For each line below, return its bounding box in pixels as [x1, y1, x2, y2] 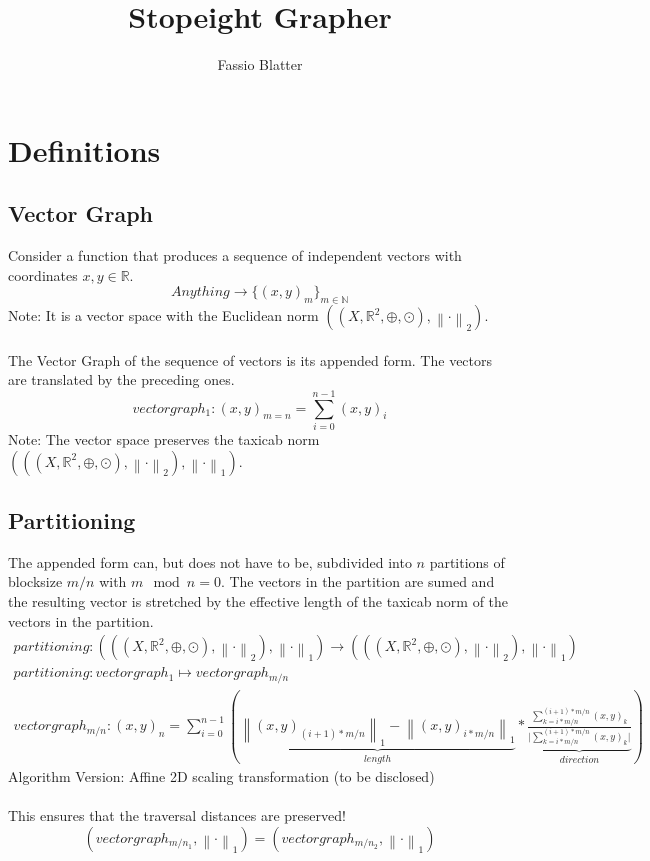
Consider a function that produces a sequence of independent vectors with [8, 245, 462, 266]
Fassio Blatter [217, 54, 303, 75]
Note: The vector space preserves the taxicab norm [8, 429, 320, 449]
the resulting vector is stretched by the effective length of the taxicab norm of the [8, 590, 509, 611]
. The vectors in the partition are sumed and [220, 571, 495, 592]
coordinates [8, 264, 78, 285]
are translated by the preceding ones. [8, 369, 235, 390]
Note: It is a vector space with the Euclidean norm [8, 305, 319, 326]
